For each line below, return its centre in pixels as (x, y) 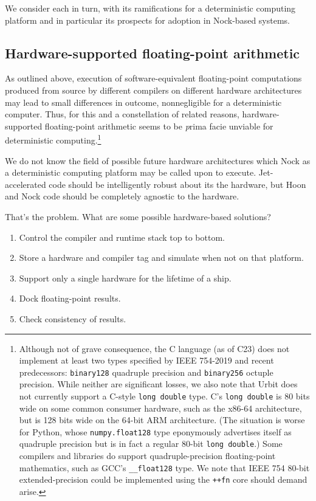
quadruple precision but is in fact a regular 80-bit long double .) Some (151, 444)
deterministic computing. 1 (53, 139)
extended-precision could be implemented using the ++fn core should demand (163, 479)
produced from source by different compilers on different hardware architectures (153, 90)
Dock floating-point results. (70, 298)
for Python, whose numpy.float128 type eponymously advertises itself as (155, 431)
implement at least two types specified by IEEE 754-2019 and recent (146, 360)
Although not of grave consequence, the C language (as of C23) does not (154, 348)
